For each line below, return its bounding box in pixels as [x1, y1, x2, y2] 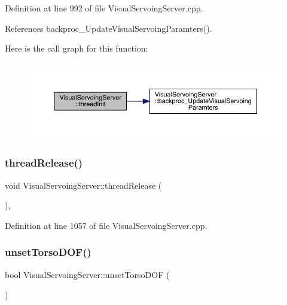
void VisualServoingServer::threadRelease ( [5, 179, 162, 191]
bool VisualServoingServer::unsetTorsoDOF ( [5, 268, 170, 280]
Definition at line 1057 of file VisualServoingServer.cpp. [5, 219, 207, 231]
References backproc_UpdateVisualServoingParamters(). [5, 22, 212, 34]
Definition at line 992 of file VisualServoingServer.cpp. [5, 2, 203, 14]
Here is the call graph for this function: [5, 42, 148, 55]
